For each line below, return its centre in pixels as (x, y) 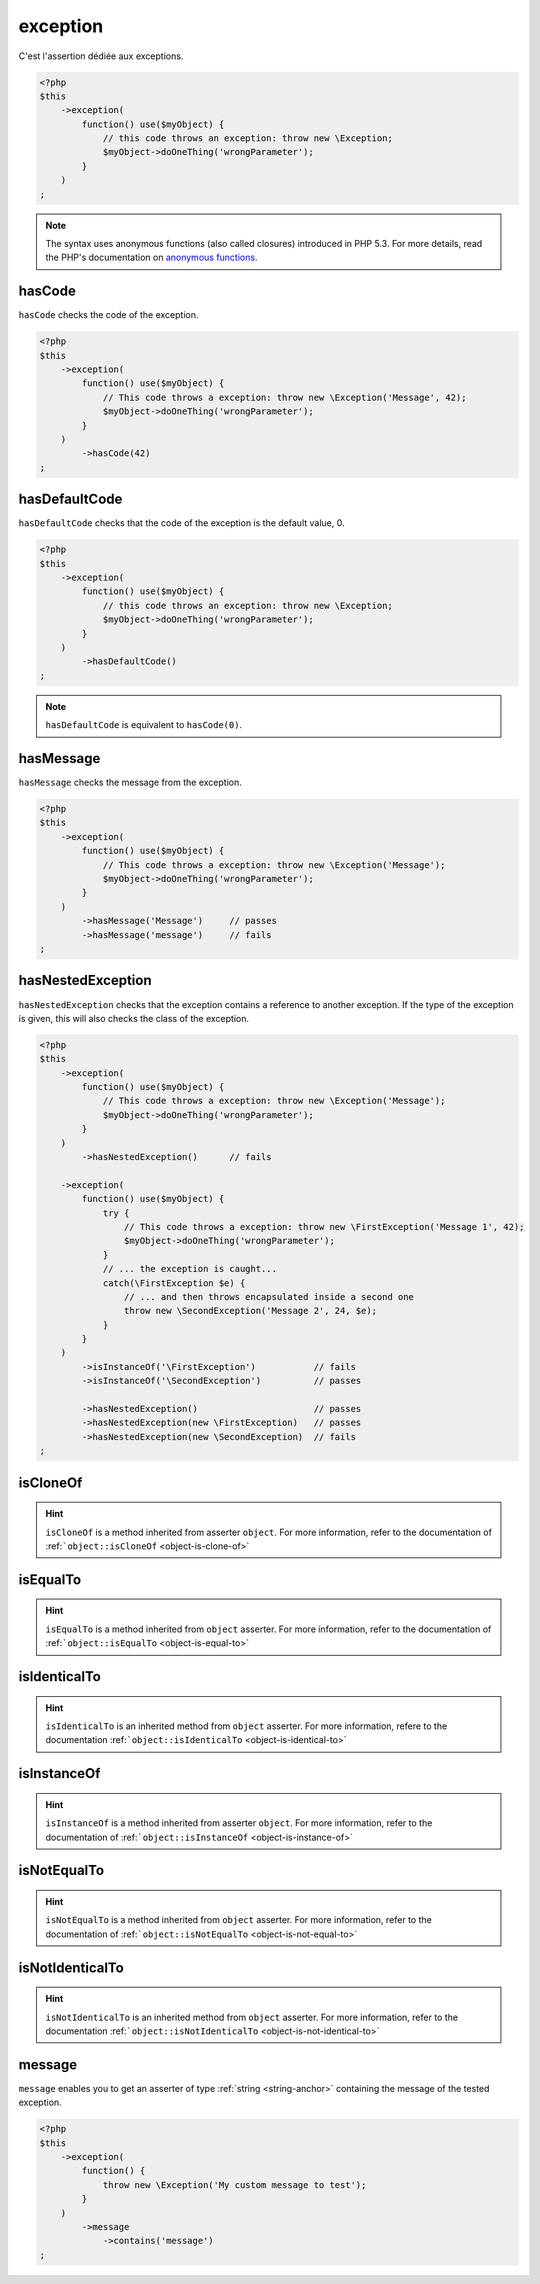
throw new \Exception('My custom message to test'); (234, 2184)
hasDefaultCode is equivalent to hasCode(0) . (144, 725)
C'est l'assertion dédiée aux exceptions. (101, 56)
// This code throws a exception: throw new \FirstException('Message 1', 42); (324, 1226)
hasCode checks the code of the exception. (108, 315)
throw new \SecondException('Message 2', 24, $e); (250, 1311)
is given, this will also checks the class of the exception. (134, 1018)
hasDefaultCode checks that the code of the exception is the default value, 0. (181, 523)
